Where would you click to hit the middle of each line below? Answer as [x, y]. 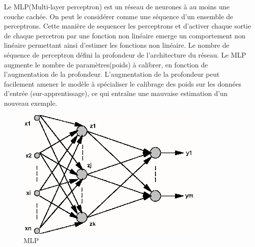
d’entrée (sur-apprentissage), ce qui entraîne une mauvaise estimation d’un [116, 93]
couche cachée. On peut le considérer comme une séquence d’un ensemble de [119, 16]
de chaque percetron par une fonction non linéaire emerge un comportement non [125, 35]
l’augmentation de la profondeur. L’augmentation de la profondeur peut [112, 74]
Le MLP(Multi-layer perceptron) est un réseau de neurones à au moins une [117, 6]
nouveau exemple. [31, 103]
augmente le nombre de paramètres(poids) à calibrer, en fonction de [106, 64]
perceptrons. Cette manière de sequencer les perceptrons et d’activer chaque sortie [127, 26]
